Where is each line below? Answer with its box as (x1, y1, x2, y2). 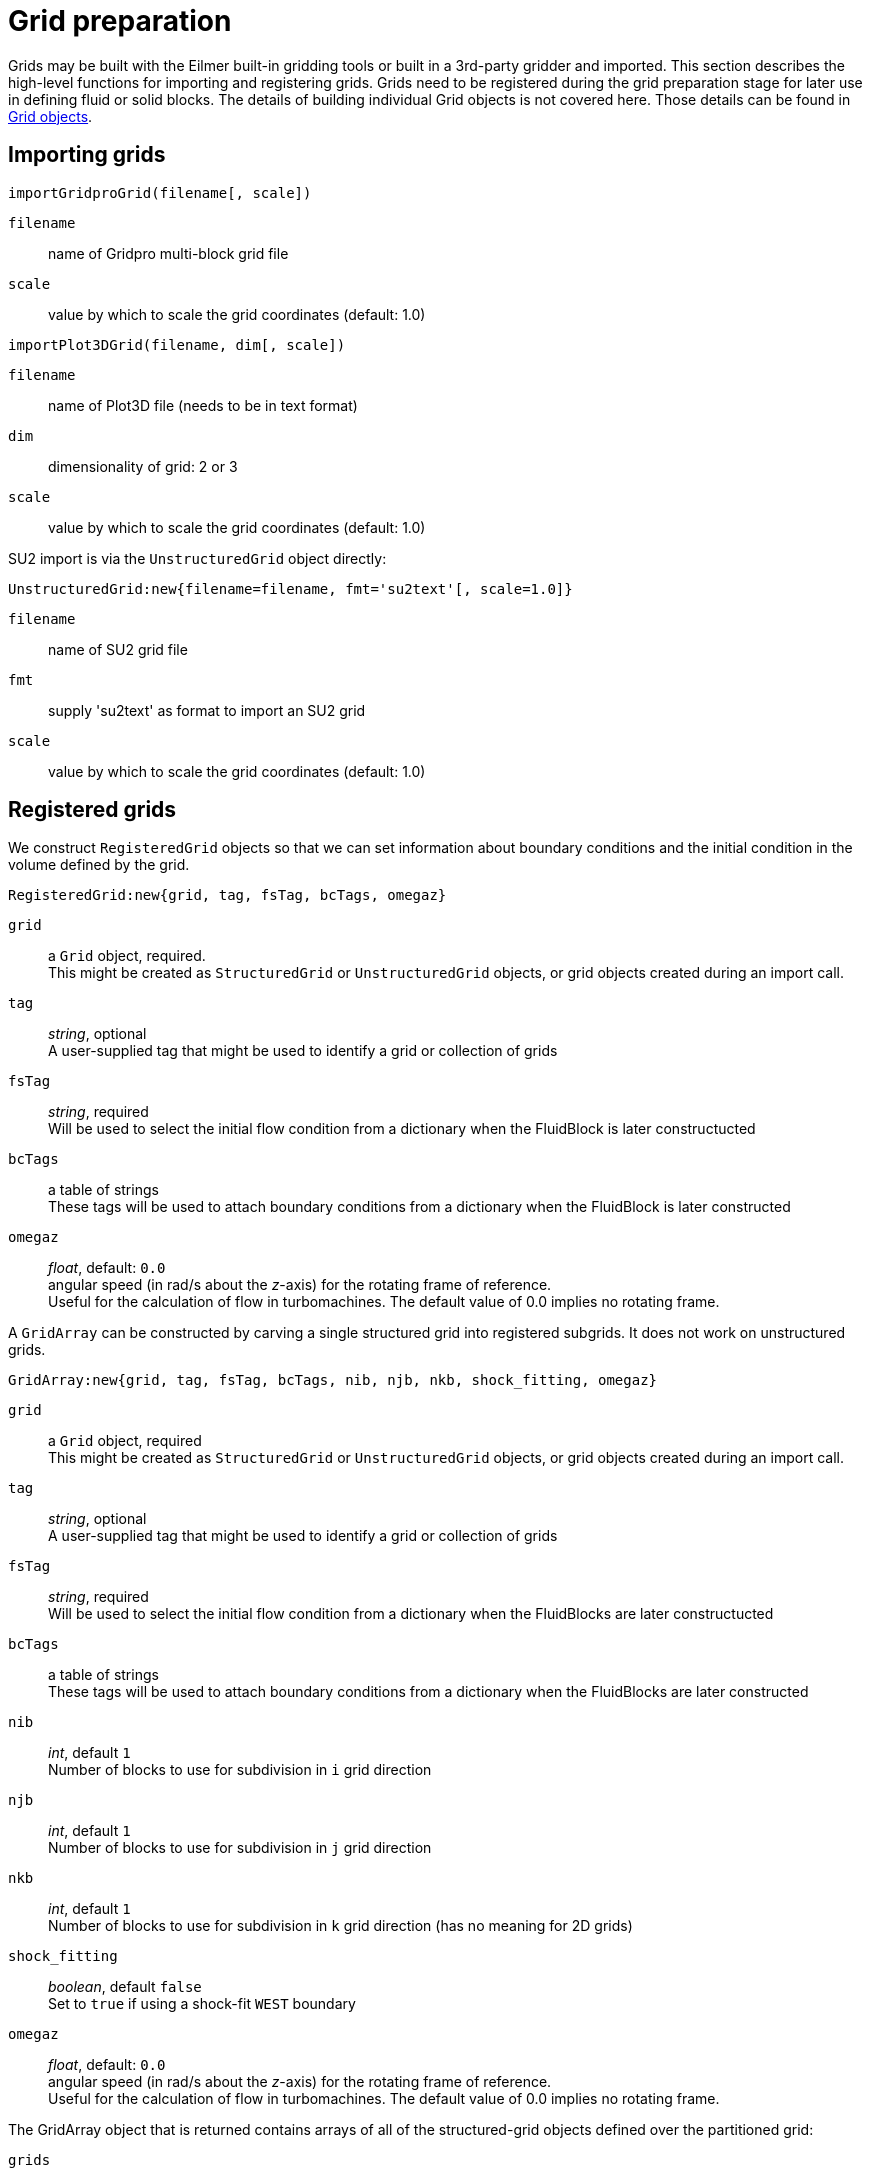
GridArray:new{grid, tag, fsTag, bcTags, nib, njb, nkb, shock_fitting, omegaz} (8, 1372, 658, 1389)
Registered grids (8, 797, 177, 823)
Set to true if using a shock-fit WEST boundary (48, 1995, 356, 2013)
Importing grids (8, 142, 166, 168)
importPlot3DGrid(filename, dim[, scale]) (8, 336, 346, 353)
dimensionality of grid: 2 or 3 (48, 457, 238, 475)
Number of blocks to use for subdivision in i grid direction (48, 1761, 432, 1779)
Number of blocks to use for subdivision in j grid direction (48, 1839, 432, 1857)
